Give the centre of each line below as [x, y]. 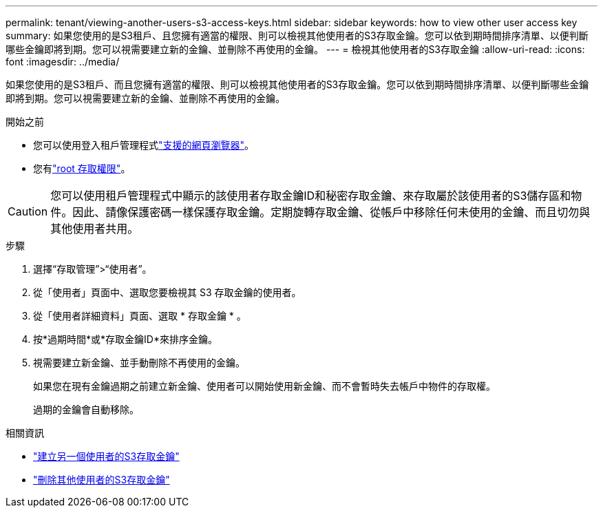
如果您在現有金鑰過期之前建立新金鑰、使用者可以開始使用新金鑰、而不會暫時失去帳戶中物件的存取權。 [264, 386]
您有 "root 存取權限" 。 [82, 168]
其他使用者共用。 [95, 229]
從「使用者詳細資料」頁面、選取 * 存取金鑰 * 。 [140, 316]
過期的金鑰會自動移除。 [86, 409]
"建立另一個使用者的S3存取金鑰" [106, 456]
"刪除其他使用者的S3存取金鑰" [102, 480]
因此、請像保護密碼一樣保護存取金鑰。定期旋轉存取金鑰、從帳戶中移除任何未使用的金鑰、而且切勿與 [331, 212]
